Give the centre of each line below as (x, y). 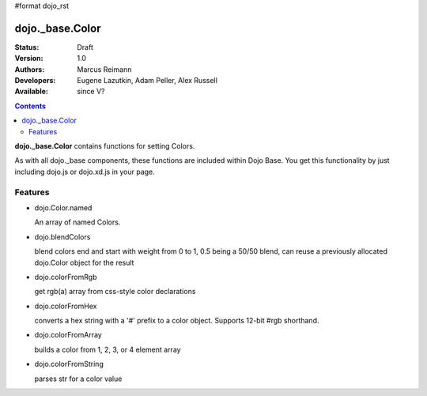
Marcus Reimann (104, 69)
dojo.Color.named (63, 207)
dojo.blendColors (62, 236)
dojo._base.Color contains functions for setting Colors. (105, 146)
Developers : (35, 81)
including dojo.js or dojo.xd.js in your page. (85, 172)
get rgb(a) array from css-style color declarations (115, 292)
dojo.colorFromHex (66, 306)
